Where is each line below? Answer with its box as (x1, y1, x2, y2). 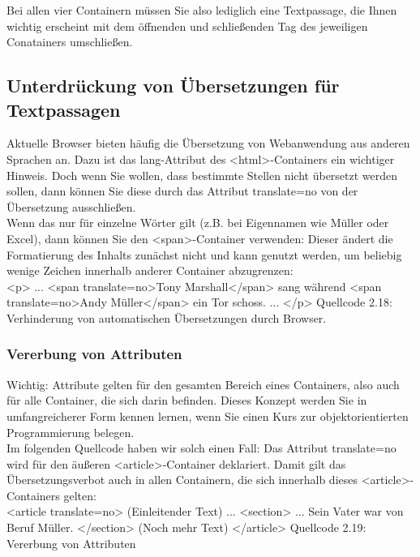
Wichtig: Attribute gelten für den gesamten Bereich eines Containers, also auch (6, 375, 400, 392)
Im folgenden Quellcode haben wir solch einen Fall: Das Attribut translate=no (6, 439, 396, 456)
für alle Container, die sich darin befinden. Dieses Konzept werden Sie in (6, 392, 367, 409)
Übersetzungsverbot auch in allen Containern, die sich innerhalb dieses (6, 471, 358, 488)
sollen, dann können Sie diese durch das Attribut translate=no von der (6, 182, 358, 199)
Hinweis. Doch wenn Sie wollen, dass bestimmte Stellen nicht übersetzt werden (6, 166, 398, 183)
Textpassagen (6, 96, 121, 122)
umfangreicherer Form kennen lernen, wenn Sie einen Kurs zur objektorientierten (6, 407, 409, 424)
